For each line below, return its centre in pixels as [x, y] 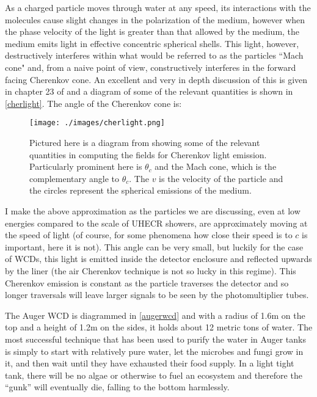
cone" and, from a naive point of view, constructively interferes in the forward [151, 67]
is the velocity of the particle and [221, 178]
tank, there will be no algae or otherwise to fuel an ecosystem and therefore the [154, 375]
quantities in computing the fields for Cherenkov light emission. [148, 154]
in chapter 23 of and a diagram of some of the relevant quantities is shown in [149, 91]
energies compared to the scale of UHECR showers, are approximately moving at [156, 223]
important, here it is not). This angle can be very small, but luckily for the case [154, 246]
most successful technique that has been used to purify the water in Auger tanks [155, 339]
